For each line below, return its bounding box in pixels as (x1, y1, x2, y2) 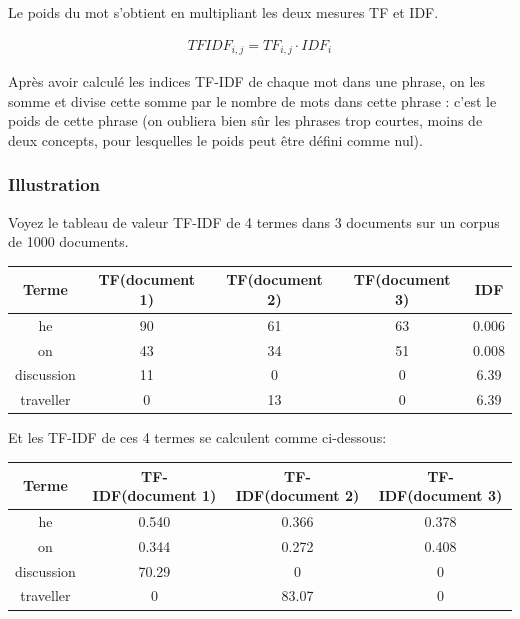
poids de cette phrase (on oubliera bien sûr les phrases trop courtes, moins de (8, 110, 483, 131)
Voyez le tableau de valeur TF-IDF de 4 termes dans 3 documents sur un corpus (8, 211, 500, 232)
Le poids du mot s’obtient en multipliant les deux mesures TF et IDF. (8, 2, 439, 22)
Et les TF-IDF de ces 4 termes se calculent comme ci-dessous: (8, 427, 387, 448)
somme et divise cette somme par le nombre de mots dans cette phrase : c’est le (8, 90, 497, 111)
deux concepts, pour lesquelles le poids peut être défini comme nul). (8, 129, 423, 150)
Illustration (8, 172, 101, 197)
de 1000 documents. (8, 231, 129, 252)
